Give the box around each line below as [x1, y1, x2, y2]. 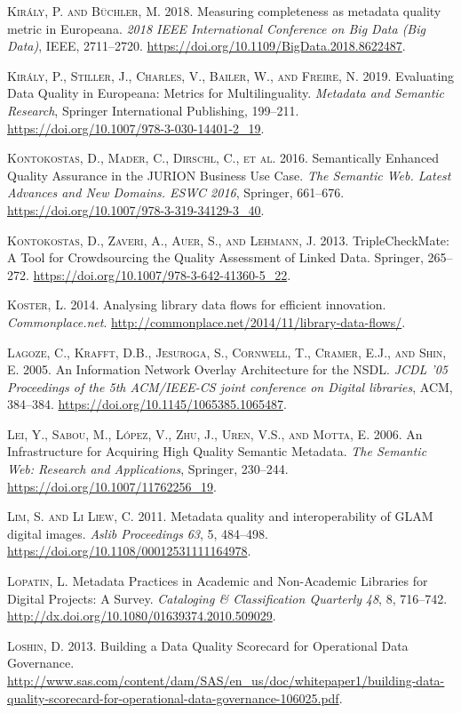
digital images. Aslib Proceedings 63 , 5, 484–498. [7, 524, 268, 542]
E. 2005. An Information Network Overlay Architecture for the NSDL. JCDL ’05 [7, 360, 448, 379]
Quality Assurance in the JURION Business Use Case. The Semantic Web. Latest [7, 165, 451, 184]
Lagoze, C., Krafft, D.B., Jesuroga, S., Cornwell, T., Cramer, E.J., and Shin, [7, 342, 447, 361]
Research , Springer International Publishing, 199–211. [7, 100, 299, 119]
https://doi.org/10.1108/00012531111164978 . [7, 541, 251, 560]
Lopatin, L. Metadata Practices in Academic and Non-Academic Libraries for [7, 572, 428, 590]
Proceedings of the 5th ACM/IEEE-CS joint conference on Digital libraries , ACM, [7, 377, 453, 396]
